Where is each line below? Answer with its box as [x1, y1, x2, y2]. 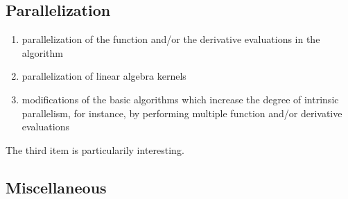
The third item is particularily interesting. [6, 142, 184, 157]
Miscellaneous [6, 176, 107, 198]
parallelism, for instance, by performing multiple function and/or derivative [21, 105, 342, 120]
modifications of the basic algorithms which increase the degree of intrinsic [21, 92, 339, 106]
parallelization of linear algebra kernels [21, 69, 186, 83]
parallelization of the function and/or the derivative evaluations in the [21, 32, 320, 46]
